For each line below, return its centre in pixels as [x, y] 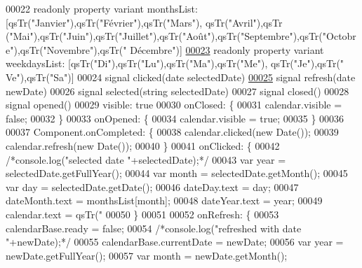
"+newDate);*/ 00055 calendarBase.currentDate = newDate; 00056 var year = [175, 242]
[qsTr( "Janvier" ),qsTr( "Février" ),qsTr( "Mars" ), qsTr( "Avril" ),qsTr [144, 22]
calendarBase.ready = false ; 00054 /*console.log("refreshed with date [154, 228]
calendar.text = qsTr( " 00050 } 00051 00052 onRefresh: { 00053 [142, 214]
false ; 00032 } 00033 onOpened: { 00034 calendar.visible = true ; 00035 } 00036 [175, 118]
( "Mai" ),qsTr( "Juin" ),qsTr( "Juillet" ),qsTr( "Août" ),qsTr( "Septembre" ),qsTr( [164, 36]
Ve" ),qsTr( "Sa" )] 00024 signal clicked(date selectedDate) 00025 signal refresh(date [181, 77]
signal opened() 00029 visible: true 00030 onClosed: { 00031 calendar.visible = [174, 105]
